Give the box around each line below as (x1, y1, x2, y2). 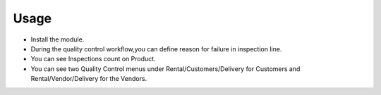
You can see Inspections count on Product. (30, 55, 156, 63)
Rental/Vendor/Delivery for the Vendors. (30, 75, 147, 83)
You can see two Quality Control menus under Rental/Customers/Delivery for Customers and (30, 64, 301, 73)
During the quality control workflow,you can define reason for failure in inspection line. (30, 44, 282, 53)
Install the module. (30, 35, 85, 44)
